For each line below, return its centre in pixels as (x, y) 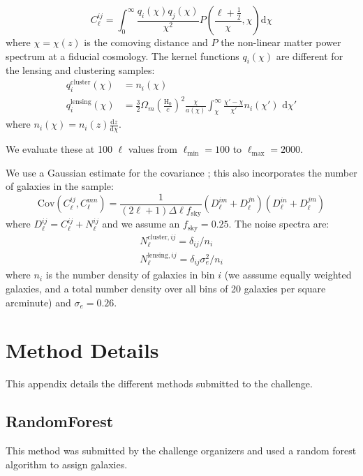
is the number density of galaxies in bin (130, 275)
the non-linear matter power (281, 42)
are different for (310, 55)
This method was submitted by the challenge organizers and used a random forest (181, 451)
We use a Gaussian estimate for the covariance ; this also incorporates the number (181, 172)
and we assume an (141, 224)
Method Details (82, 350)
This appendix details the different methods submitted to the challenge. (159, 384)
